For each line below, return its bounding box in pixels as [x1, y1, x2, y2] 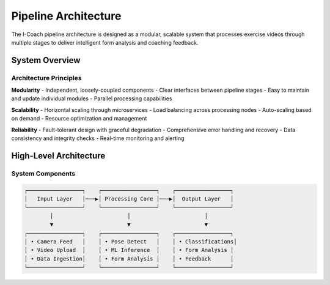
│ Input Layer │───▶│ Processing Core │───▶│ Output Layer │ [24, 196, 234, 202]
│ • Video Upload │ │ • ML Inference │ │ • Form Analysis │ [24, 246, 234, 254]
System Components [11, 169, 76, 177]
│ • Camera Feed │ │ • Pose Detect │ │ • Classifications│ [24, 238, 237, 245]
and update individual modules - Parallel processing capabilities [11, 95, 172, 102]
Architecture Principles [11, 73, 82, 82]
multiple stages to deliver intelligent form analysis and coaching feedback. [11, 39, 199, 46]
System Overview [11, 55, 81, 65]
